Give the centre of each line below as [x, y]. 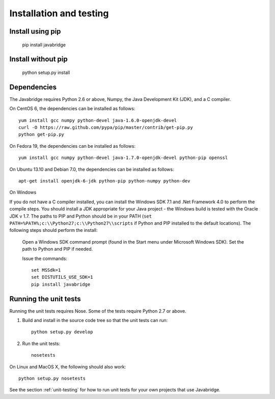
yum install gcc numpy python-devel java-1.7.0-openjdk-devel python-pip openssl [123, 158]
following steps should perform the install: [53, 230]
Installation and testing [59, 13]
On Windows [23, 192]
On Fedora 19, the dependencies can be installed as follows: [73, 146]
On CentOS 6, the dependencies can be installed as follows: [72, 109]
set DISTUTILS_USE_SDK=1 [62, 277]
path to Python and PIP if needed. [58, 249]
